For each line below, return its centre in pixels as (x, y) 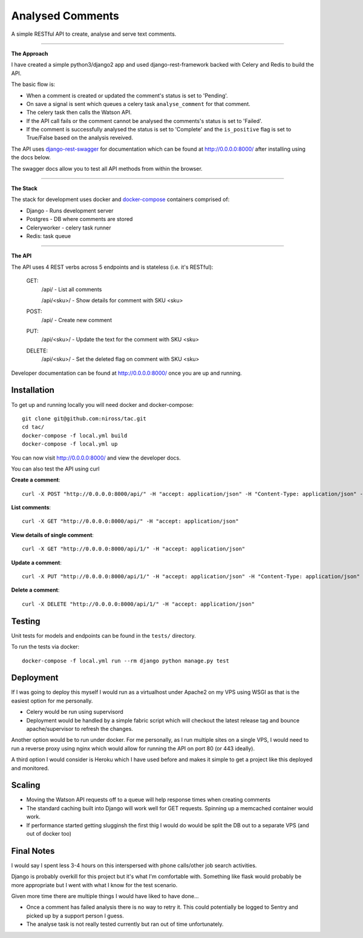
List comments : (31, 507)
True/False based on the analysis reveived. (80, 138)
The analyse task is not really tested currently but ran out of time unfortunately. (125, 924)
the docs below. (31, 157)
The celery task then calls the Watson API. (79, 113)
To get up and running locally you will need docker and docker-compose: (102, 405)
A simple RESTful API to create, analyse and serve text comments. (94, 34)
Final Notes (33, 851)
